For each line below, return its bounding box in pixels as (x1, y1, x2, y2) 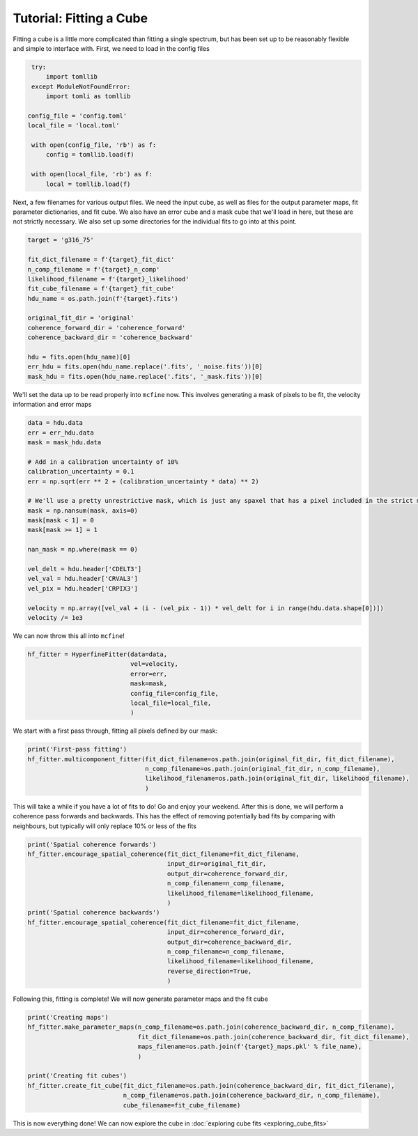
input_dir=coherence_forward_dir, (167, 928, 285, 936)
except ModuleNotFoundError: (31, 82, 131, 91)
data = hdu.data (27, 419, 84, 427)
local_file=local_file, (130, 699, 212, 707)
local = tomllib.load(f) (45, 180, 131, 188)
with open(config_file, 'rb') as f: (31, 141, 157, 149)
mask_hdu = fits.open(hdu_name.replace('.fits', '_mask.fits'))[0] (27, 373, 263, 380)
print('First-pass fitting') (27, 745, 127, 754)
